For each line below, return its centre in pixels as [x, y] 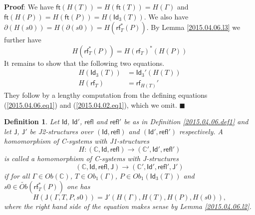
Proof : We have [29, 6]
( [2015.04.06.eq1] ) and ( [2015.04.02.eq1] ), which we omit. [91, 105]
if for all [17, 175]
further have [23, 40]
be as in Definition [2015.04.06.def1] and [186, 121]
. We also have [166, 16]
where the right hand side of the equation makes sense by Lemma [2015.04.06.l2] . [128, 206]
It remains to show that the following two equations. [84, 63]
